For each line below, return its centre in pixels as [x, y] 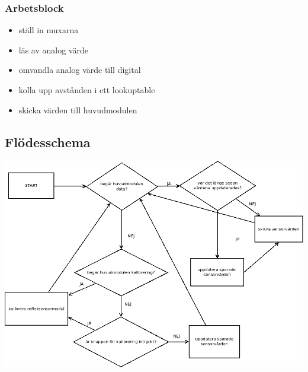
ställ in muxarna [49, 30]
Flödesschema [48, 142]
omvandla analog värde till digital [80, 70]
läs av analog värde [53, 50]
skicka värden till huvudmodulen [78, 109]
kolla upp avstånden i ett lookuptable [87, 90]
